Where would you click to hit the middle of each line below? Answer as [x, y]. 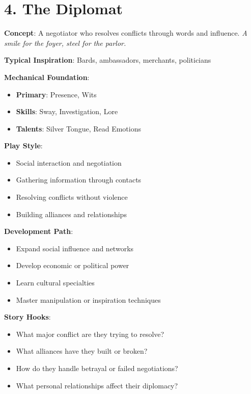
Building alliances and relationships [71, 214]
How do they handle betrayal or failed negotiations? [97, 368]
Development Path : [39, 231]
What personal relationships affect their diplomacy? [97, 385]
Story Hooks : [27, 317]
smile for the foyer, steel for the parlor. [65, 43]
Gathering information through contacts [79, 180]
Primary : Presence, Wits [56, 94]
